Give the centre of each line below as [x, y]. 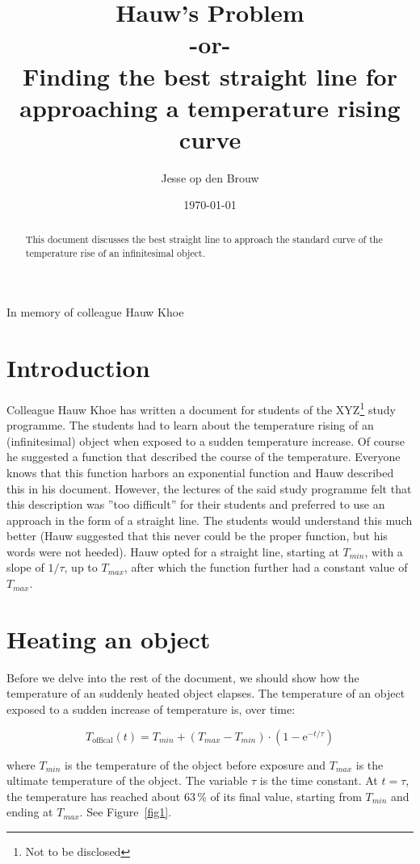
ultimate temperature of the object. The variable [127, 780]
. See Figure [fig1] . [126, 812]
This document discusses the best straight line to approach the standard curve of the [204, 239]
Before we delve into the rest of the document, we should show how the [183, 677]
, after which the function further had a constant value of [266, 567]
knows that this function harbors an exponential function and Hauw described [200, 472]
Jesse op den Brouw [210, 177]
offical [103, 741]
